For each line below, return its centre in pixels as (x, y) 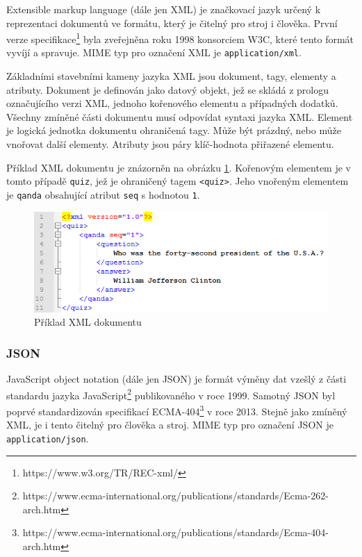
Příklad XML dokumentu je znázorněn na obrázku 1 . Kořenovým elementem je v (179, 167)
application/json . (48, 438)
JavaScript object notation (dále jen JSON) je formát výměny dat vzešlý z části (176, 379)
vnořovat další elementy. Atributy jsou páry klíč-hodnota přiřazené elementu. (170, 144)
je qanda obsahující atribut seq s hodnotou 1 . (103, 194)
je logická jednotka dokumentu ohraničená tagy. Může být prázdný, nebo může (174, 130)
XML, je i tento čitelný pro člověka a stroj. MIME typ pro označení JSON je (170, 425)
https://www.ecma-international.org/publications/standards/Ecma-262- (175, 496)
